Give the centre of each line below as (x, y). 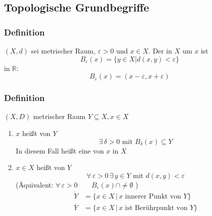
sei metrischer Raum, (63, 50)
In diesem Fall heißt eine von (60, 150)
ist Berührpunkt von (156, 208)
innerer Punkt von (153, 196)
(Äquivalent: (34, 184)
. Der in (160, 50)
